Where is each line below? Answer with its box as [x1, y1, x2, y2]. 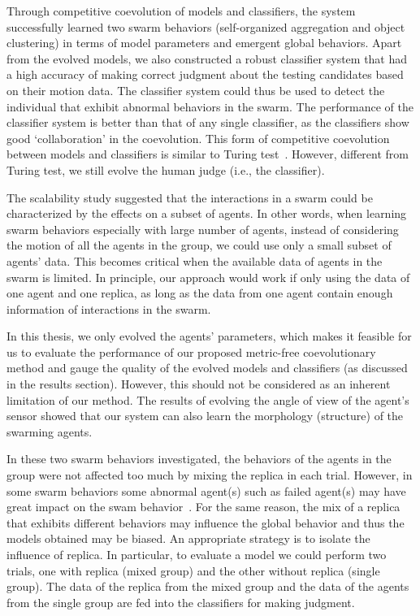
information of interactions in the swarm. [6, 300, 211, 317]
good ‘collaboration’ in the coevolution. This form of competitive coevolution [6, 129, 390, 146]
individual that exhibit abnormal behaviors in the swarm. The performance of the [6, 98, 414, 115]
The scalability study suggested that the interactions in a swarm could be [6, 189, 373, 206]
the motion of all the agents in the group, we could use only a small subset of [6, 236, 392, 254]
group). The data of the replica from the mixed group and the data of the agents [6, 578, 409, 595]
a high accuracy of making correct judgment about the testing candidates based [6, 66, 404, 83]
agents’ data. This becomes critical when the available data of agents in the [6, 252, 383, 269]
